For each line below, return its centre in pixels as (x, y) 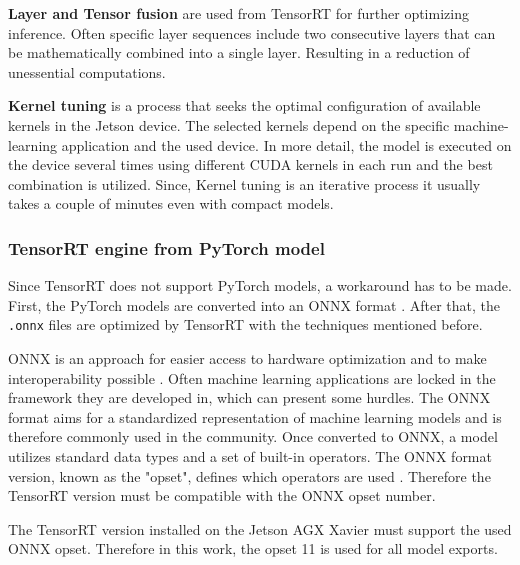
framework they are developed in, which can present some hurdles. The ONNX (249, 397)
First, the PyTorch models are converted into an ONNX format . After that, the (254, 304)
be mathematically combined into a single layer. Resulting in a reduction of (239, 52)
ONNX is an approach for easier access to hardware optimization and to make (247, 358)
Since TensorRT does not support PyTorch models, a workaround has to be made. (260, 285)
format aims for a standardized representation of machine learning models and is (255, 416)
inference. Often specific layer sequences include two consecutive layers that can (252, 32)
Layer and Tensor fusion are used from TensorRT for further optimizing (238, 13)
